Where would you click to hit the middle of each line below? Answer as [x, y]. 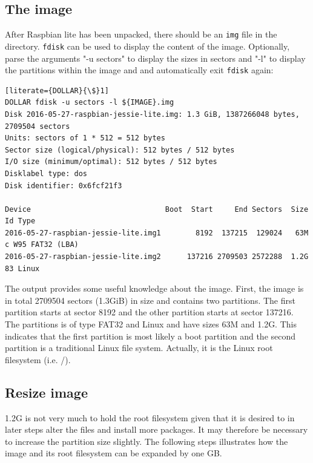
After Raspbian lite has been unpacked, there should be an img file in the [141, 34]
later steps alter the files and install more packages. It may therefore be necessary [156, 429]
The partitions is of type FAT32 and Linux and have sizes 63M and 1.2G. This [151, 324]
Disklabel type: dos [46, 173]
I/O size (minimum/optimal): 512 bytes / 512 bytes [111, 162]
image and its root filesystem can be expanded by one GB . [114, 453]
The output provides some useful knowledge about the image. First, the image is [154, 288]
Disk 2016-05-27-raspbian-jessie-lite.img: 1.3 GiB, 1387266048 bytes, [152, 114]
